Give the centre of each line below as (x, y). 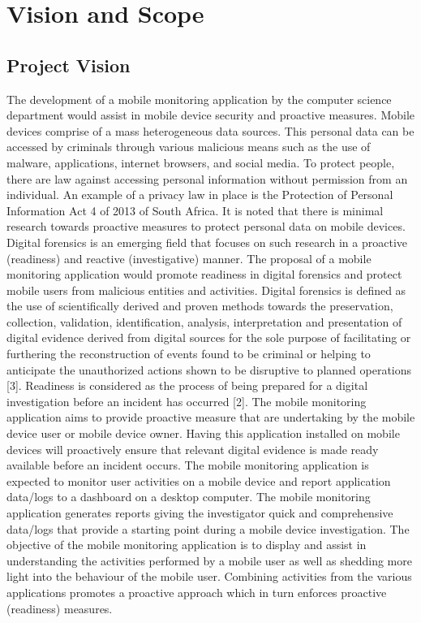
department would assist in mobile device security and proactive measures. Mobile (211, 115)
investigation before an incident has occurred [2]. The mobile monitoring (187, 401)
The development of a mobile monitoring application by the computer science (199, 99)
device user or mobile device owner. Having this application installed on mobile (203, 433)
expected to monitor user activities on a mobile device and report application (199, 480)
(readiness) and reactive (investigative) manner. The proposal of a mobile (189, 258)
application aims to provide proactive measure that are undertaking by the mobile (211, 417)
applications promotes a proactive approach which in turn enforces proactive (197, 592)
